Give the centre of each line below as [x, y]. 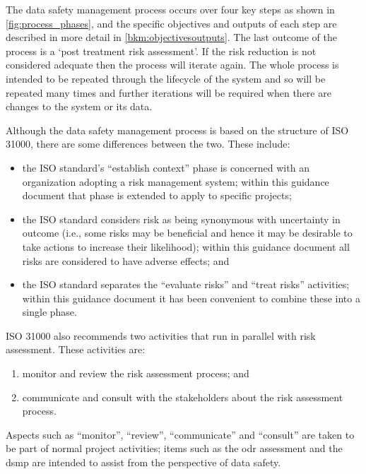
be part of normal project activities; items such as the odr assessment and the [174, 448]
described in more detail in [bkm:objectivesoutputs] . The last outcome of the [172, 37]
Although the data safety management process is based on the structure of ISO [177, 130]
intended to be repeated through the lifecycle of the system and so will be [166, 78]
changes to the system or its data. [79, 106]
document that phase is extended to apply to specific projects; [157, 195]
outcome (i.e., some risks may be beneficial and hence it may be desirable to [187, 233]
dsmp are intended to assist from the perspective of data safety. [143, 462]
